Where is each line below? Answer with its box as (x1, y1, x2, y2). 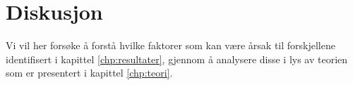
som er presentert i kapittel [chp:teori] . (6, 65, 173, 80)
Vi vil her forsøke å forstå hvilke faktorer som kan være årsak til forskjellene (6, 38, 335, 53)
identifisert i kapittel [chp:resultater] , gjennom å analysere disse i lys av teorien (6, 51, 348, 66)
